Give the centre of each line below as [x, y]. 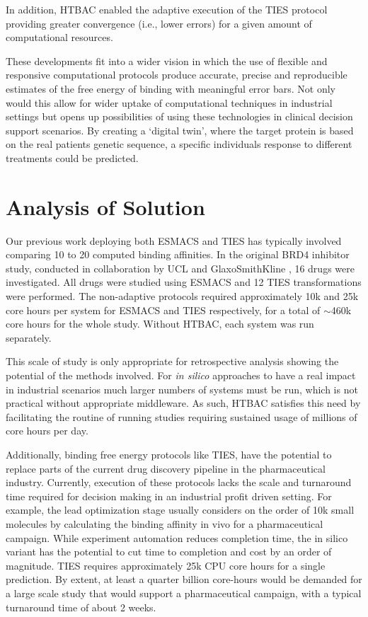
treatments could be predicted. [72, 157]
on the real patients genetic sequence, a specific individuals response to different [179, 144]
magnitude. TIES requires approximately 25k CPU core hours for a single [166, 565]
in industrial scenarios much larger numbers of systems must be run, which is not [182, 389]
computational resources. [59, 37]
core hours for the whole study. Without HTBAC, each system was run [160, 324]
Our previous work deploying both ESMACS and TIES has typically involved [174, 240]
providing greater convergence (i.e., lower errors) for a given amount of [159, 23]
